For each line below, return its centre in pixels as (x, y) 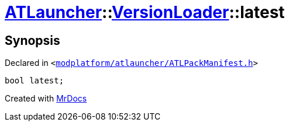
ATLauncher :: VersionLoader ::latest (145, 12)
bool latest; (35, 81)
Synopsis (32, 40)
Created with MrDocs (46, 99)
